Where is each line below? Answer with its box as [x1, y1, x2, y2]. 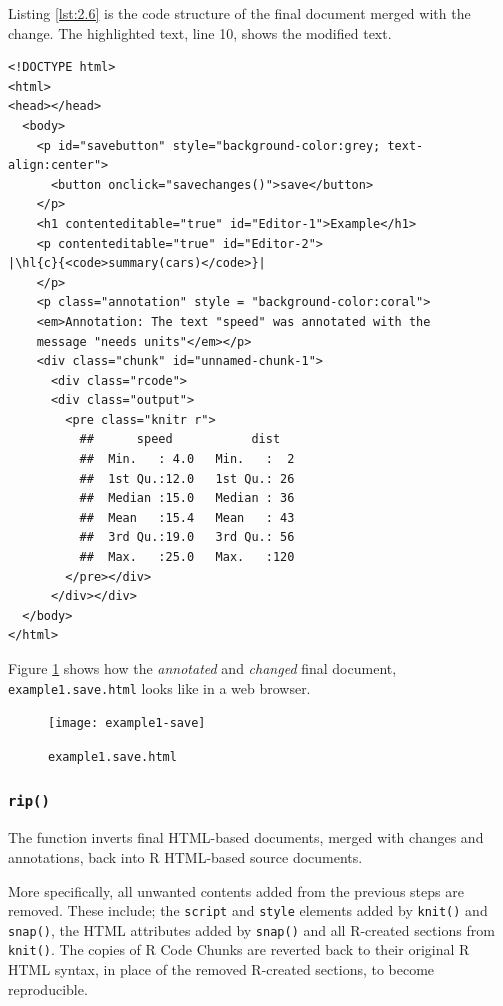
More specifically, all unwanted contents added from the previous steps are [8, 880, 464, 901]
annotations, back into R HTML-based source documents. [8, 846, 363, 867]
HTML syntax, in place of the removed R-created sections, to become [8, 959, 435, 980]
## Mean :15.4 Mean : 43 [79, 510, 295, 525]
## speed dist [79, 432, 281, 447]
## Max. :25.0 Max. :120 [79, 550, 295, 565]
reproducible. [8, 978, 88, 999]
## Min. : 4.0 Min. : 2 [79, 452, 295, 467]
